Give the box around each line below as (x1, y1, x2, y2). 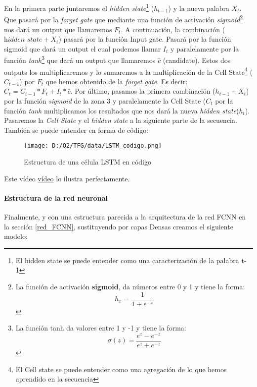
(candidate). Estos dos (163, 55, 231, 65)
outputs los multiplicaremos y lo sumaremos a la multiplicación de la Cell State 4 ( (4, 65, 253, 77)
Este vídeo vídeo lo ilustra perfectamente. (4, 173, 130, 183)
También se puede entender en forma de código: (4, 124, 149, 135)
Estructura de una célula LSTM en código (24, 157, 152, 166)
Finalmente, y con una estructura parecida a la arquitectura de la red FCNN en (4, 211, 246, 221)
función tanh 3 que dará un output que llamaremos (4, 54, 156, 65)
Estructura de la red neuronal (4, 192, 108, 203)
